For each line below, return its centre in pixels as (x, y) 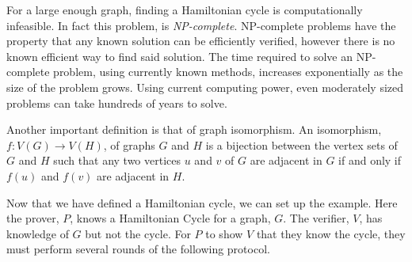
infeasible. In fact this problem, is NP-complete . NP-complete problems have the (201, 25)
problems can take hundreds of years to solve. (117, 103)
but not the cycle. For (138, 233)
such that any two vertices (117, 160)
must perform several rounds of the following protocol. (138, 249)
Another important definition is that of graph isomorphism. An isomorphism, (194, 129)
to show (224, 233)
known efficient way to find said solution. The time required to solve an (180, 56)
